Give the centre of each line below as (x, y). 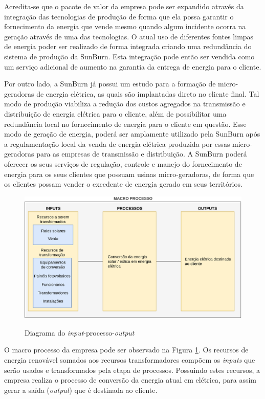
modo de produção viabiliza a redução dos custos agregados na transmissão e (125, 104)
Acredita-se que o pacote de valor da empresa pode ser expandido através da (124, 6)
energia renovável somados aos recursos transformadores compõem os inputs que (130, 359)
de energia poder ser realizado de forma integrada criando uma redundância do (128, 46)
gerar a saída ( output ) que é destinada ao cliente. (81, 390)
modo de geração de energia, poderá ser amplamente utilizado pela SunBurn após (132, 134)
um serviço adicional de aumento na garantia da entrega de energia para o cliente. (133, 66)
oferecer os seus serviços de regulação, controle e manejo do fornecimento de (123, 163)
